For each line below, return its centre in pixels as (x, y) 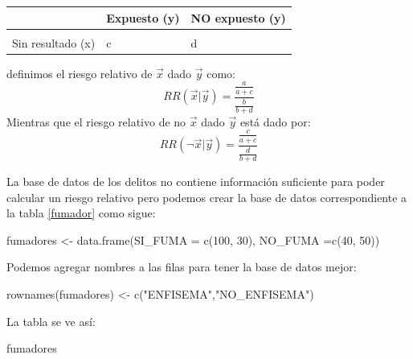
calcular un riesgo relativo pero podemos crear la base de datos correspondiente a (207, 197)
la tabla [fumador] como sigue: (81, 213)
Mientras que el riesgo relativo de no (96, 121)
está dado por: (275, 121)
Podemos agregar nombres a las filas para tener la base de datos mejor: (182, 267)
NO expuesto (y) (238, 17)
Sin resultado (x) (54, 42)
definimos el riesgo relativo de (80, 73)
